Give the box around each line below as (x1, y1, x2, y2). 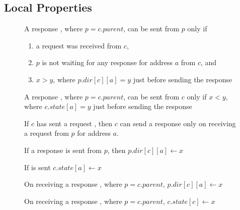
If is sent (24, 162, 51, 172)
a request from (24, 128, 69, 138)
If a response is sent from (24, 144, 102, 155)
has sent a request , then (36, 118, 113, 128)
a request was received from (36, 40, 122, 50)
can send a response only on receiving (120, 118, 236, 128)
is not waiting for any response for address (42, 57, 173, 68)
